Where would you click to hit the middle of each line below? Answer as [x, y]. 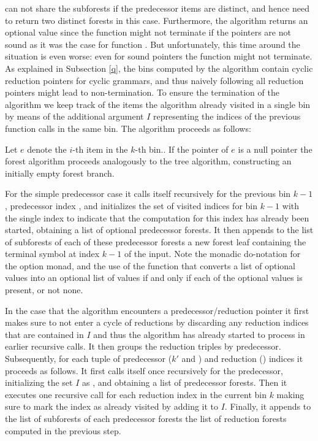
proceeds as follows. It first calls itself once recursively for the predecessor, [144, 370]
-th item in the [100, 149]
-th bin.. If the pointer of [182, 149]
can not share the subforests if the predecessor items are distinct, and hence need [157, 8]
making [290, 394]
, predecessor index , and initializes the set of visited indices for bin [131, 205]
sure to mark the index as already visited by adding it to [112, 406]
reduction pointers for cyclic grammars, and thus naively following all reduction [154, 80]
